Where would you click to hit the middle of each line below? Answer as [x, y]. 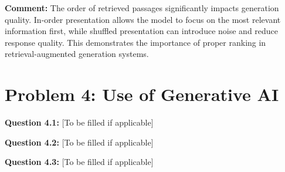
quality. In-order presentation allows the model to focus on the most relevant [143, 19]
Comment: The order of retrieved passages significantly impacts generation [142, 8]
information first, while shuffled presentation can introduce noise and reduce [142, 31]
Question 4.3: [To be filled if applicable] [79, 162]
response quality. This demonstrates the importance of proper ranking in [135, 42]
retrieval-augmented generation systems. [77, 54]
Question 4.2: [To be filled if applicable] [79, 142]
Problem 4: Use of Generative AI [142, 94]
